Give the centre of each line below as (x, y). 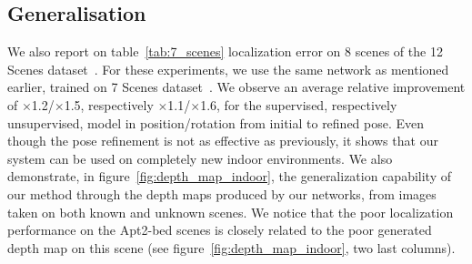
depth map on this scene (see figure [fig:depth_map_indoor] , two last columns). (231, 247)
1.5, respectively (109, 104)
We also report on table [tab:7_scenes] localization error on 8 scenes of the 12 (225, 51)
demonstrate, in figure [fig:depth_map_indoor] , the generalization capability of (230, 176)
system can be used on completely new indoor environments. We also (200, 158)
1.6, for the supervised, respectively (299, 104)
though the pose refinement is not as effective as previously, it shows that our (223, 141)
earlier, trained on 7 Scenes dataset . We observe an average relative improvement (236, 87)
